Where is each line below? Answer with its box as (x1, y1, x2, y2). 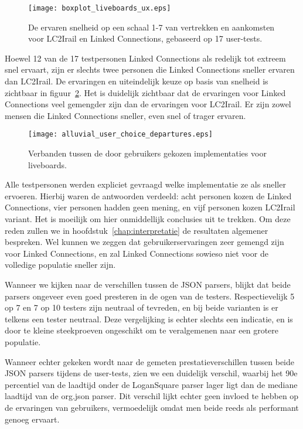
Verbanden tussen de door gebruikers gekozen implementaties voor (28, 147, 267, 159)
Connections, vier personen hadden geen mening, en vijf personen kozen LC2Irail (5, 201, 295, 213)
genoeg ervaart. (5, 413, 60, 425)
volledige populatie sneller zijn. (5, 258, 116, 271)
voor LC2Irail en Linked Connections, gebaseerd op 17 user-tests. (28, 32, 263, 45)
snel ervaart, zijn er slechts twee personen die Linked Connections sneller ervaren (5, 63, 295, 76)
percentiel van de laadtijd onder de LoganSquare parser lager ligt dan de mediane (5, 378, 298, 390)
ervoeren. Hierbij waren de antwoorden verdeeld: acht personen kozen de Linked (5, 189, 292, 202)
